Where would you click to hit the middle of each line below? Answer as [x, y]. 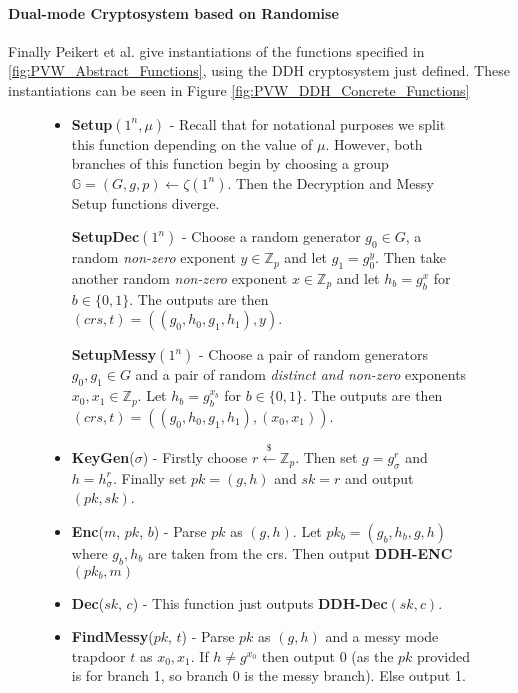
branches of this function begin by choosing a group [230, 163]
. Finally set [150, 477]
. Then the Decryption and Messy [330, 182]
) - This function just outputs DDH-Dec [260, 602]
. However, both [374, 143]
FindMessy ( [112, 636]
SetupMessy [114, 354]
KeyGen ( [103, 456]
